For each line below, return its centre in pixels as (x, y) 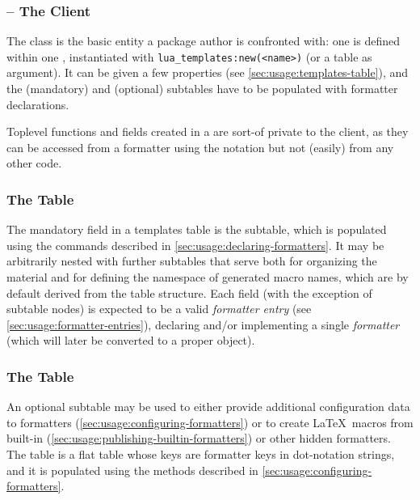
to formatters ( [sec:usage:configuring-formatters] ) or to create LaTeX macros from (210, 422)
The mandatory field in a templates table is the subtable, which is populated (197, 229)
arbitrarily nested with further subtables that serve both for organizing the (192, 261)
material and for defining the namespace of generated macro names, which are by (208, 277)
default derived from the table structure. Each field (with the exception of (189, 292)
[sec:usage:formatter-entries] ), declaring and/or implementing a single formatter (203, 324)
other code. (34, 163)
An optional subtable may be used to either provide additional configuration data (208, 407)
